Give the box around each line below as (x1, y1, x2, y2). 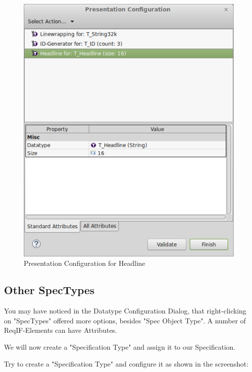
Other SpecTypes (4, 282, 95, 298)
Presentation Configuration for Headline (24, 258, 146, 268)
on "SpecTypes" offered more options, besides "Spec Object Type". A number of (4, 315, 246, 325)
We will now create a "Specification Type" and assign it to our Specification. (4, 341, 236, 352)
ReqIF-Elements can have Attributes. (4, 325, 117, 335)
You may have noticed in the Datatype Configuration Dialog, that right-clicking (4, 306, 247, 316)
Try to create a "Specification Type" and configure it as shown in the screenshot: (4, 358, 249, 369)
